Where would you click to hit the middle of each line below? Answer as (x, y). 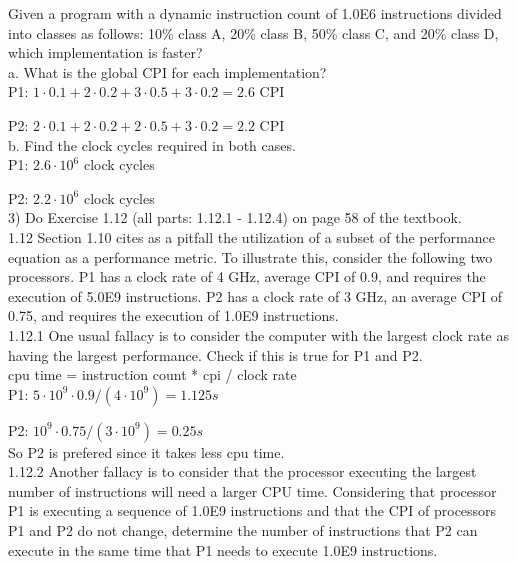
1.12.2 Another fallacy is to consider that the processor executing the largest (242, 471)
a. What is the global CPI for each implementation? (167, 71)
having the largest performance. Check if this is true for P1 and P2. (215, 354)
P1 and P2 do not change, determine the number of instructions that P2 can (243, 530)
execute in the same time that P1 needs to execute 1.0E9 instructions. (223, 549)
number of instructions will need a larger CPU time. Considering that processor (252, 490)
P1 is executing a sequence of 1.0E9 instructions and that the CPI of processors (252, 510)
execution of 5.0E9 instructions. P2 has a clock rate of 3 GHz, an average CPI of (255, 295)
